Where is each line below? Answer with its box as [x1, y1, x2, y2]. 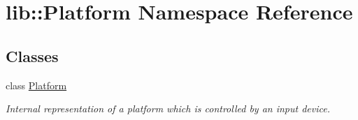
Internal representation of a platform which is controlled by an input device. [6, 101, 330, 116]
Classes [6, 45, 59, 66]
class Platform [6, 77, 67, 92]
